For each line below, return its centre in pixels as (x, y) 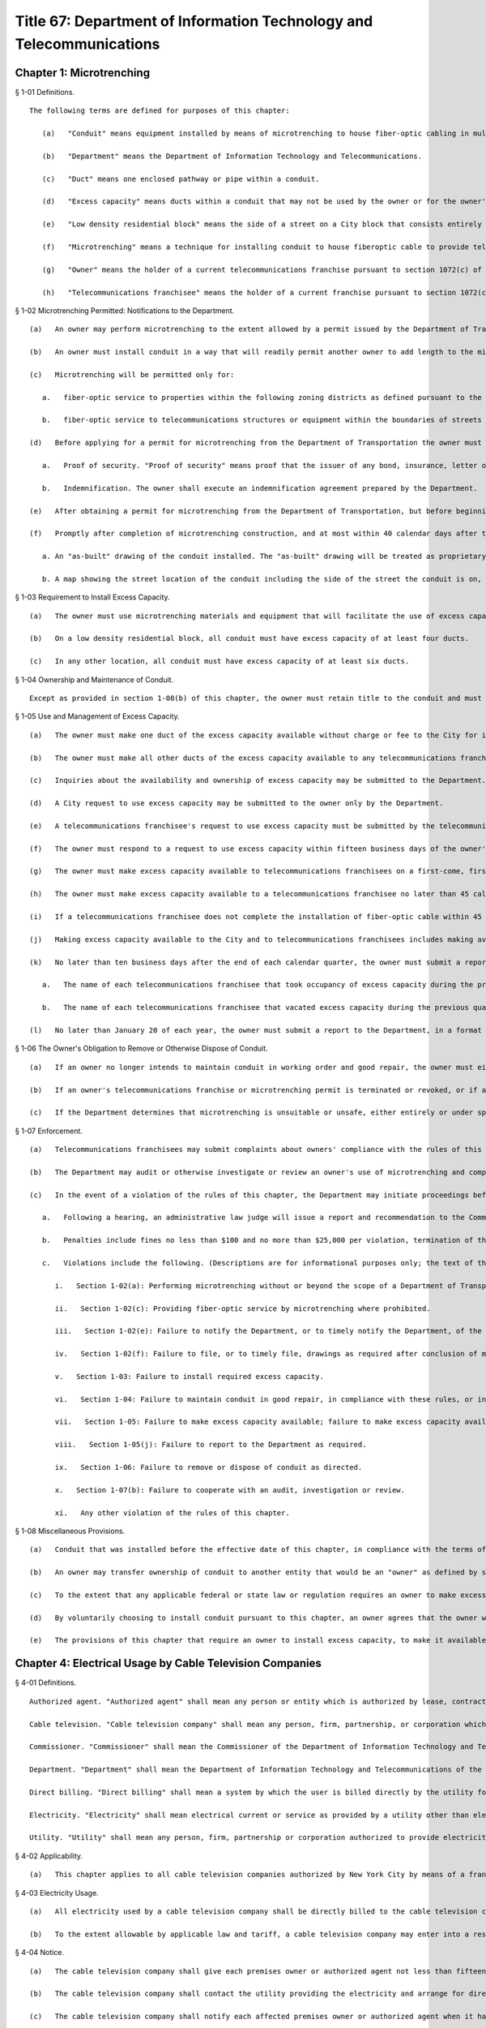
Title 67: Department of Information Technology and (194, 21)
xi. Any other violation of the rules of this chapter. (173, 1512)
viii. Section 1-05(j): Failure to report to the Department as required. (211, 1445)
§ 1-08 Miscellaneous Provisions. (70, 1531)
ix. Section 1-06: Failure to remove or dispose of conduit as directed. (209, 1467)
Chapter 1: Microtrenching (82, 73)
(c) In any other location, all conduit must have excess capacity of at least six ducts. (220, 662)
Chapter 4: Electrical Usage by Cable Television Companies (168, 1663)
